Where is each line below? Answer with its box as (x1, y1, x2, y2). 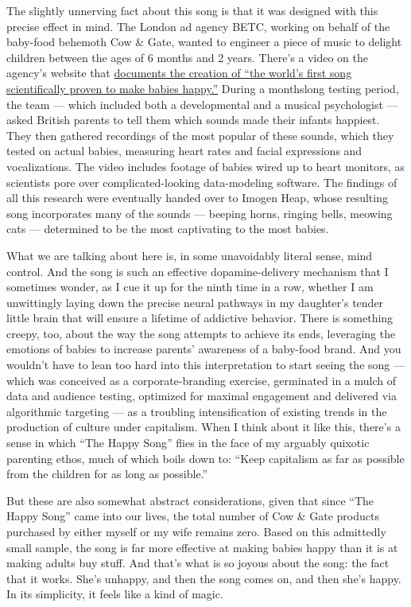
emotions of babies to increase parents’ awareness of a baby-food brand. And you (6, 340, 401, 357)
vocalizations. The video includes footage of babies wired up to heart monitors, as (6, 158, 405, 174)
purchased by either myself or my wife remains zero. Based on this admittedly (6, 523, 386, 539)
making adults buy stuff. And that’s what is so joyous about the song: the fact (6, 554, 390, 571)
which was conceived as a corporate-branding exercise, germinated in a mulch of (6, 372, 396, 388)
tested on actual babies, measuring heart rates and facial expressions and (6, 142, 363, 159)
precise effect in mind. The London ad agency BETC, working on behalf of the (6, 18, 390, 34)
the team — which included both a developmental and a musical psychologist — (6, 95, 398, 112)
